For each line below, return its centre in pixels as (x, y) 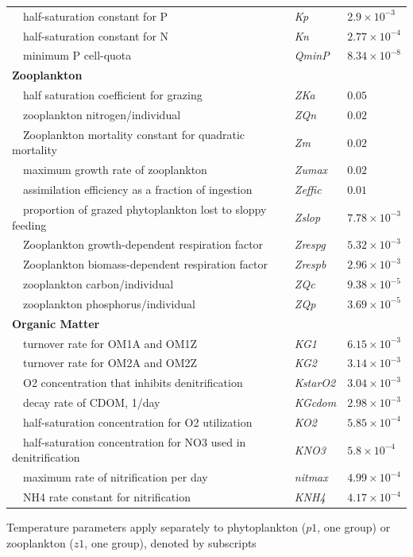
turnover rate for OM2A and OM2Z (110, 363)
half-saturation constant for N (96, 35)
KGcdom (315, 402)
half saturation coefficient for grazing (112, 95)
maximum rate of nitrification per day (115, 477)
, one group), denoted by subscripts (170, 542)
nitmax (311, 477)
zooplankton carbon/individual (98, 284)
